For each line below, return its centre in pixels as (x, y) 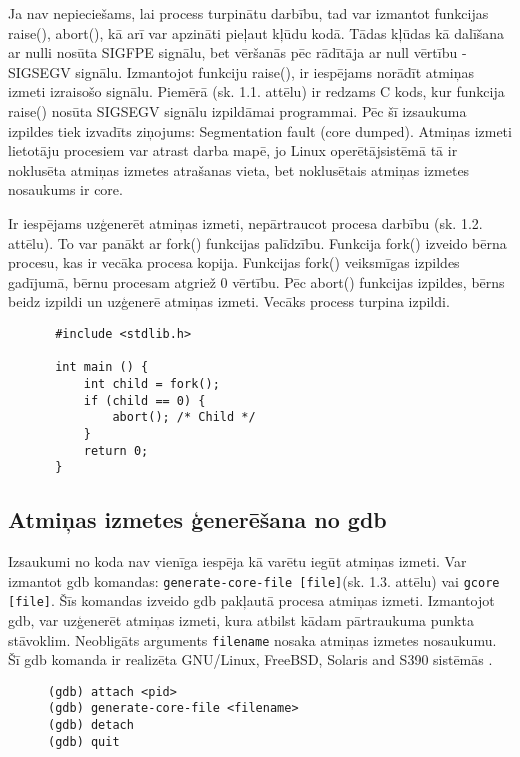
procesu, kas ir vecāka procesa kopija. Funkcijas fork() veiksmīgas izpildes (234, 262)
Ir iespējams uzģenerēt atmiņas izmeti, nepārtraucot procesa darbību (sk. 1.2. (245, 222)
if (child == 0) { (144, 400)
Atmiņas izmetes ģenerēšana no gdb (197, 519)
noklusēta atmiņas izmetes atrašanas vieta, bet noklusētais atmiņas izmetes (239, 169)
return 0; (116, 450)
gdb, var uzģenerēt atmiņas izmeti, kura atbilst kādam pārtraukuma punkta (241, 619)
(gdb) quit (84, 741)
